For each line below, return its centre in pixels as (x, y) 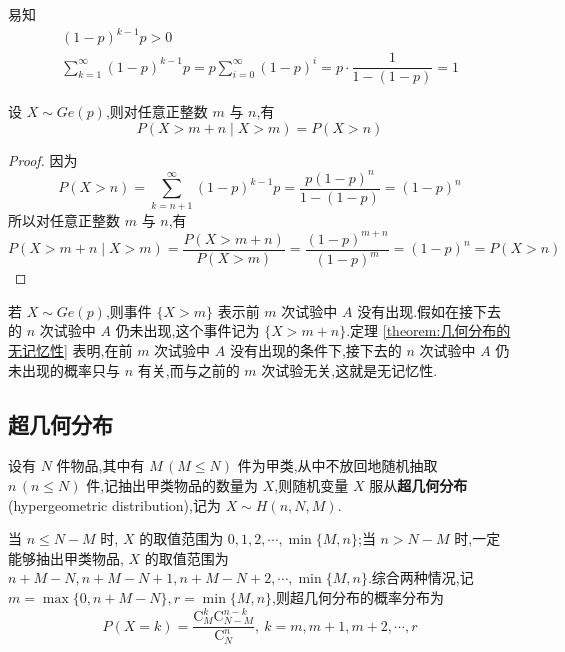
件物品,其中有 (100, 465)
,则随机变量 (311, 484)
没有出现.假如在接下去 (429, 310)
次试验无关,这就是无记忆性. (349, 369)
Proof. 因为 (43, 159)
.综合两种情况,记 (420, 577)
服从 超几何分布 (418, 484)
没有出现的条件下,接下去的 (315, 349)
